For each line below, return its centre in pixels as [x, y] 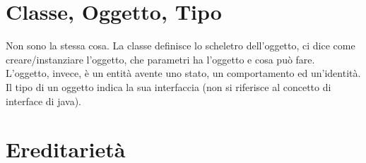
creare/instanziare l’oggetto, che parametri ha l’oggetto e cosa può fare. [160, 59]
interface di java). [43, 101]
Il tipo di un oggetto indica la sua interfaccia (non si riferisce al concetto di [169, 86]
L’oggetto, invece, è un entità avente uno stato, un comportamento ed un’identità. [183, 73]
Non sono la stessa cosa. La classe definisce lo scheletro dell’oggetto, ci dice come [181, 46]
